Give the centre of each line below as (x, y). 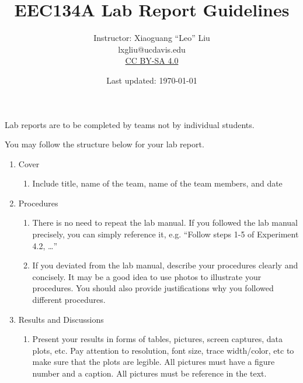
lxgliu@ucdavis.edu (152, 49)
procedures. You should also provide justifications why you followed (153, 288)
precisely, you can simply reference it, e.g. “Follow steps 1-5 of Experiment (166, 234)
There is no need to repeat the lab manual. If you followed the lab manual (165, 222)
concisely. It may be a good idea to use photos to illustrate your (147, 276)
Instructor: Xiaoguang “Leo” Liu (152, 38)
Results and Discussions (61, 319)
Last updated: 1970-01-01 (152, 80)
